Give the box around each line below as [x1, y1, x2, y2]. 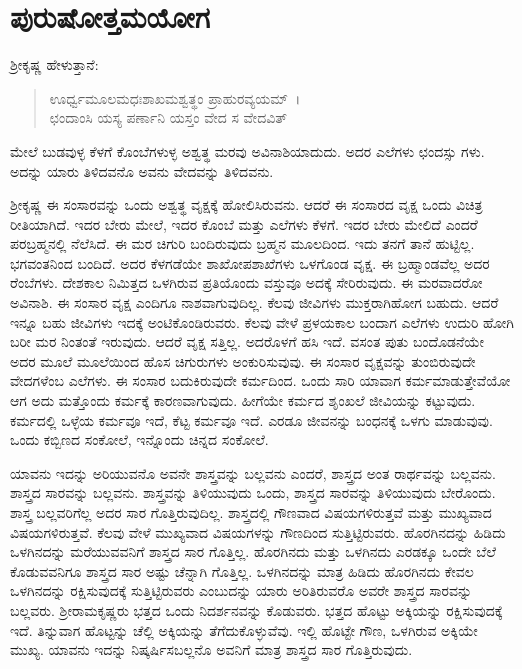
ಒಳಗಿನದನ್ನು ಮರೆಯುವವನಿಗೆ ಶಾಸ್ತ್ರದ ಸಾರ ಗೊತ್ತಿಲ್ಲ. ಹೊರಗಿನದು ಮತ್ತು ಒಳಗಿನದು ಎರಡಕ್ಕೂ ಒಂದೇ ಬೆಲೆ [10, 541, 496, 562]
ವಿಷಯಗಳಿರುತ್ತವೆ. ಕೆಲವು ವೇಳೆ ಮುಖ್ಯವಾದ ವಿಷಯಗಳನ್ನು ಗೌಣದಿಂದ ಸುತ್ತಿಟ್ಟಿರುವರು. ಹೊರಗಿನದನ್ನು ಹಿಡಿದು [10, 521, 506, 542]
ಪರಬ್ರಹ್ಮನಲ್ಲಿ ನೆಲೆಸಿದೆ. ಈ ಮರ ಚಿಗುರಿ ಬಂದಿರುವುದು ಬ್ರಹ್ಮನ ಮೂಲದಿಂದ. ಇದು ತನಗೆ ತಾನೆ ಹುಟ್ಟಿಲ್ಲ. [10, 233, 475, 254]
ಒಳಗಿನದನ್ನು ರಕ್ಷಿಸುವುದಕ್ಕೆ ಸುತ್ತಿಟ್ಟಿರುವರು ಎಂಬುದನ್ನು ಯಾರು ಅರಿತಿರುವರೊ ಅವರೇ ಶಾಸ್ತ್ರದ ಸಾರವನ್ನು [10, 580, 473, 601]
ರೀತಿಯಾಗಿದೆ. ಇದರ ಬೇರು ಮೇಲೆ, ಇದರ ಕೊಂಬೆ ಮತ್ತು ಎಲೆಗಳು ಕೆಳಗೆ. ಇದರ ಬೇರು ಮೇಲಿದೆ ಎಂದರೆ [10, 213, 478, 234]
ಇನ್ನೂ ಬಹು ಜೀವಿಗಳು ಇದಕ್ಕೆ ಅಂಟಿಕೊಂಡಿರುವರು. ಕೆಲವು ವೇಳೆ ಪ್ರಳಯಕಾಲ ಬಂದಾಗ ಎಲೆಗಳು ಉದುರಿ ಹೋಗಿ [10, 311, 514, 332]
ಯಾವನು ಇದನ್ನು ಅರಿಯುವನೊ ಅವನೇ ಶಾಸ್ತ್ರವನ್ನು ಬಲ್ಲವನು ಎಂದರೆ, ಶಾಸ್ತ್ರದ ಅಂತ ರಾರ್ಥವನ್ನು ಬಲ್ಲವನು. [10, 462, 496, 483]
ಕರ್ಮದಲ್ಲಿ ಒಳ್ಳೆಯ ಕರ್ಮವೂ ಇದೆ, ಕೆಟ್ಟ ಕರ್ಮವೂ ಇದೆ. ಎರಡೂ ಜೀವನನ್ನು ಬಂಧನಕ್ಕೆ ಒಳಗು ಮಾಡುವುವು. [10, 409, 493, 430]
